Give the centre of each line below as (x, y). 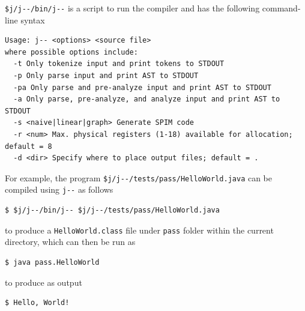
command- (281, 8)
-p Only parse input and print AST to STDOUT (106, 76)
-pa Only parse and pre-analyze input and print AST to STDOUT (142, 87)
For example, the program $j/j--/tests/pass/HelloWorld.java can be (139, 177)
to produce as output (44, 282)
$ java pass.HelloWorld (52, 262)
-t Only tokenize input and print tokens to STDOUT (119, 64)
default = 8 (29, 146)
